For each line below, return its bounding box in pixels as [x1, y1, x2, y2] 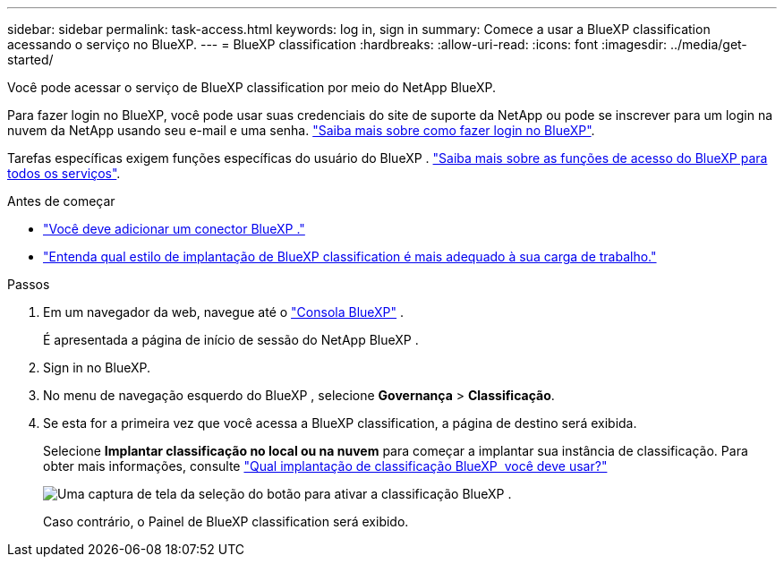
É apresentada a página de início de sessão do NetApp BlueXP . [43, 332, 419, 347]
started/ [7, 52, 54, 67]
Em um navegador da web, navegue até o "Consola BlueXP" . [43, 304, 405, 320]
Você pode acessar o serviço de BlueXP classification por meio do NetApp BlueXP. [7, 80, 497, 95]
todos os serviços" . [7, 166, 121, 181]
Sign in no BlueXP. [43, 360, 151, 375]
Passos [7, 277, 50, 292]
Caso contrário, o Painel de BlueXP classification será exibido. [43, 514, 409, 529]
